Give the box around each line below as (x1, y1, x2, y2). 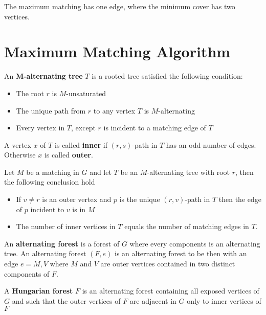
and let (90, 166, 112, 177)
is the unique (119, 194, 160, 205)
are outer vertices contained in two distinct (100, 258, 235, 269)
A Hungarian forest (4, 285, 73, 296)
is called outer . (44, 149, 93, 160)
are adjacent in (129, 295, 176, 306)
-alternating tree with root (147, 166, 230, 177)
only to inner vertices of (187, 295, 261, 306)
